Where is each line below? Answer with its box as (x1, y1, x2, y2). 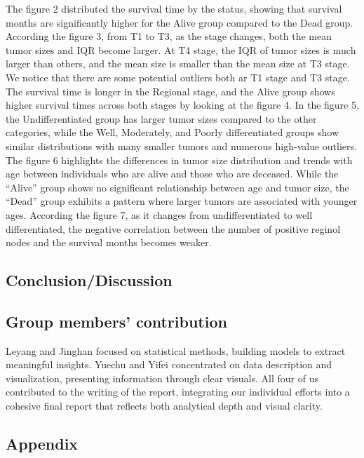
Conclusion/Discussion (6, 269, 173, 291)
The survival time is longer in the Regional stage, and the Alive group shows (6, 83, 335, 98)
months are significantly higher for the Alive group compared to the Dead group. (6, 15, 353, 29)
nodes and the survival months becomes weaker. (6, 235, 212, 250)
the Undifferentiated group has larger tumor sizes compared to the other (6, 111, 317, 126)
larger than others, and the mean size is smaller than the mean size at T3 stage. (6, 56, 350, 71)
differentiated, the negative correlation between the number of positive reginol (6, 221, 341, 236)
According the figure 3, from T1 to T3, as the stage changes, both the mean (6, 29, 332, 43)
